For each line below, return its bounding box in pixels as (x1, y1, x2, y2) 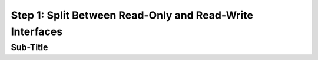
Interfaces (11, 25, 63, 38)
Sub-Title (11, 42, 48, 52)
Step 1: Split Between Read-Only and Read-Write (11, 9, 253, 22)
